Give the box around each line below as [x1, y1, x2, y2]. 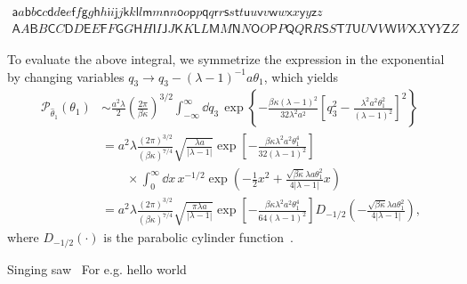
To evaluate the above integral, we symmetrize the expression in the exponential [7, 50, 445, 69]
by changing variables [7, 67, 125, 85]
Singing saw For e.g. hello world [7, 259, 187, 278]
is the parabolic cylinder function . [103, 228, 294, 247]
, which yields [263, 67, 339, 85]
